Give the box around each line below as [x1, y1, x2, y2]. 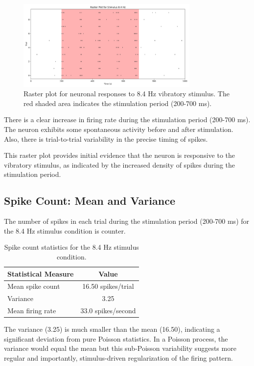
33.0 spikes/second [80, 305, 136, 316]
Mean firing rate [7, 305, 56, 316]
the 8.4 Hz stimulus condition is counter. [4, 225, 126, 236]
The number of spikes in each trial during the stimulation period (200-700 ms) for [4, 216, 250, 226]
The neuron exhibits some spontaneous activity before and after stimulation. [4, 124, 233, 134]
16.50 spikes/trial [82, 281, 134, 291]
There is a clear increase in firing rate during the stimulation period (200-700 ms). [4, 114, 251, 125]
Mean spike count [7, 281, 60, 291]
